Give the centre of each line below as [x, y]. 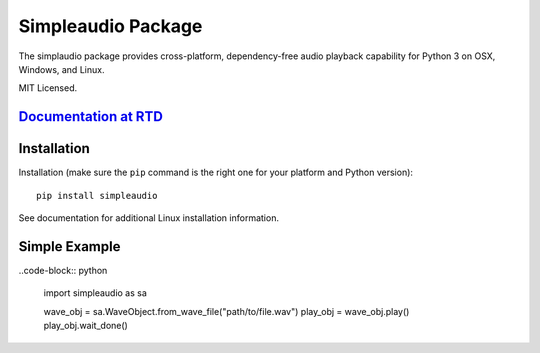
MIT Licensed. [48, 88]
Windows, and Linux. [61, 69]
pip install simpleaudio [97, 195]
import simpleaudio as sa [95, 293]
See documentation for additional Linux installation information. [149, 218]
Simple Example [69, 246]
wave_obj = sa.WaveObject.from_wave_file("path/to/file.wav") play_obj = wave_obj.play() [226, 311]
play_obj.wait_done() [86, 326]
